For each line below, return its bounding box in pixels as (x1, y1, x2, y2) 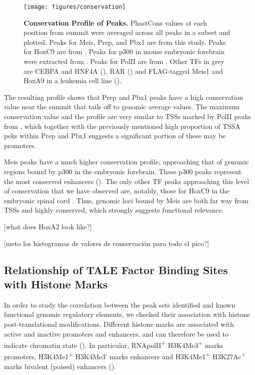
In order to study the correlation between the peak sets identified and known (4, 299, 235, 310)
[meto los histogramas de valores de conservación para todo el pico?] (4, 238, 209, 248)
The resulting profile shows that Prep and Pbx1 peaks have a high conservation (4, 92, 243, 102)
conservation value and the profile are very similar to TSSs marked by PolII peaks (4, 111, 251, 121)
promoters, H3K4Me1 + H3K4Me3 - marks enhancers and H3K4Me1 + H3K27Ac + (4, 350, 246, 361)
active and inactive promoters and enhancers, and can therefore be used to (4, 328, 228, 339)
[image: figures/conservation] (24, 3, 126, 10)
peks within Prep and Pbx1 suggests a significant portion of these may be (4, 130, 226, 141)
